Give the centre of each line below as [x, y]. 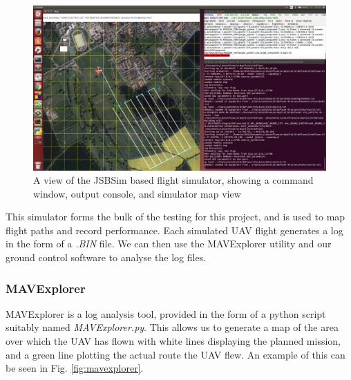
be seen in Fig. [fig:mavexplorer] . [75, 368]
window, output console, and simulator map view [137, 193]
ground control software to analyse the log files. [106, 257]
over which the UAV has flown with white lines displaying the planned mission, [173, 341]
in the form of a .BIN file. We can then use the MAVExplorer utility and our [169, 244]
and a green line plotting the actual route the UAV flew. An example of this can [175, 354]
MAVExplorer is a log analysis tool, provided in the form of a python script [166, 313]
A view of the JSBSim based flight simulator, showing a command [173, 180]
